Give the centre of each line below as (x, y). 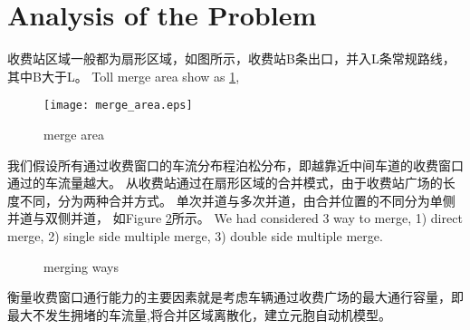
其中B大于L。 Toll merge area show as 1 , (124, 76)
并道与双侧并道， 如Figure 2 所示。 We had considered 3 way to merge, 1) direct (235, 218)
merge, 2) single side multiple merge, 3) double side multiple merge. (195, 235)
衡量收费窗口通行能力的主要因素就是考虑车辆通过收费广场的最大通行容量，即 (235, 297)
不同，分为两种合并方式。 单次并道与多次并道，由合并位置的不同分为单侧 (237, 200)
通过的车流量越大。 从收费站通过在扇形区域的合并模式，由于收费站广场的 (225, 183)
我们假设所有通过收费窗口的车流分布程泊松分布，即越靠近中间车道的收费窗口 (235, 165)
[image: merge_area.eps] (118, 106)
